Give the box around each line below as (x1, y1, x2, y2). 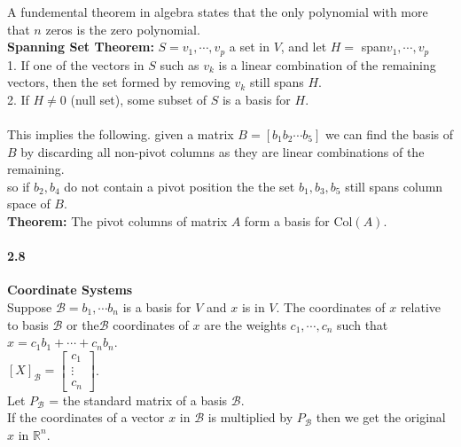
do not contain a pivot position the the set (64, 176, 295, 195)
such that (337, 315, 388, 333)
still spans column (345, 176, 443, 195)
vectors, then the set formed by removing (7, 73, 230, 91)
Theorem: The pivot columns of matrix (7, 211, 228, 230)
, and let (280, 37, 327, 56)
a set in (229, 37, 270, 56)
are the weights (204, 315, 286, 333)
